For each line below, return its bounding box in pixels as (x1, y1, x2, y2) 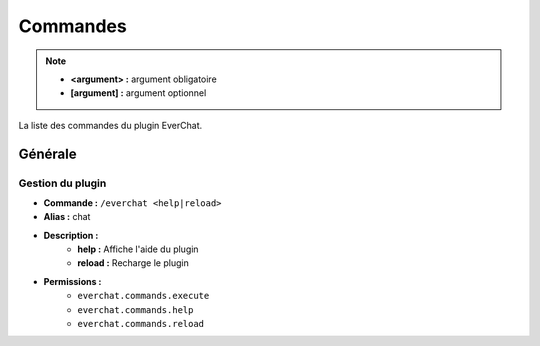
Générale (18, 145, 77, 162)
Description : (43, 229, 99, 241)
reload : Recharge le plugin (77, 257, 189, 269)
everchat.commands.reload (77, 318, 205, 329)
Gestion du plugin (18, 176, 107, 190)
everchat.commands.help (77, 304, 194, 315)
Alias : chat (43, 211, 91, 223)
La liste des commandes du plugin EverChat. (18, 119, 203, 131)
